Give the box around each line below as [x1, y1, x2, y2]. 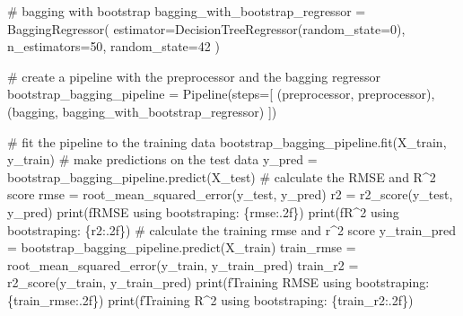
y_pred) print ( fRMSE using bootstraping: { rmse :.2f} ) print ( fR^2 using [7, 202, 399, 221]
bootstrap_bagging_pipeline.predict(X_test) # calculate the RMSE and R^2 [7, 167, 436, 186]
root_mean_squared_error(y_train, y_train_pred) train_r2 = [7, 255, 359, 274]
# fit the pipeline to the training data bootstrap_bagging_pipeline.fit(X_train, [7, 132, 447, 151]
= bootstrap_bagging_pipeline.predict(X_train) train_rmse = [7, 238, 356, 257]
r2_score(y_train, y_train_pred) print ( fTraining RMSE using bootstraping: [7, 273, 430, 292]
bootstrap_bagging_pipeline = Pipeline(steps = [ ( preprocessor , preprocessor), [7, 84, 435, 103]
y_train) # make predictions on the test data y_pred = [7, 150, 318, 169]
